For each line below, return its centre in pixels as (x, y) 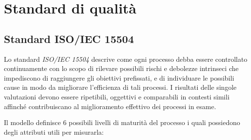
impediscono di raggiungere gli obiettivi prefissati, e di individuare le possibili (119, 77)
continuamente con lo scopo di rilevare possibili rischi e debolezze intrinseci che (121, 68)
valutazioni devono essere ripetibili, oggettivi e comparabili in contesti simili (117, 96)
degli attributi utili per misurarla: (54, 132)
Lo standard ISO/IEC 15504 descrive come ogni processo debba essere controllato (126, 59)
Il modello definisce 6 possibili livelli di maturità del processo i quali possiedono (122, 122)
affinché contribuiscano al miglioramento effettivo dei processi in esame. (110, 106)
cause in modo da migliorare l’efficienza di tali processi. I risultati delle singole (120, 87)
